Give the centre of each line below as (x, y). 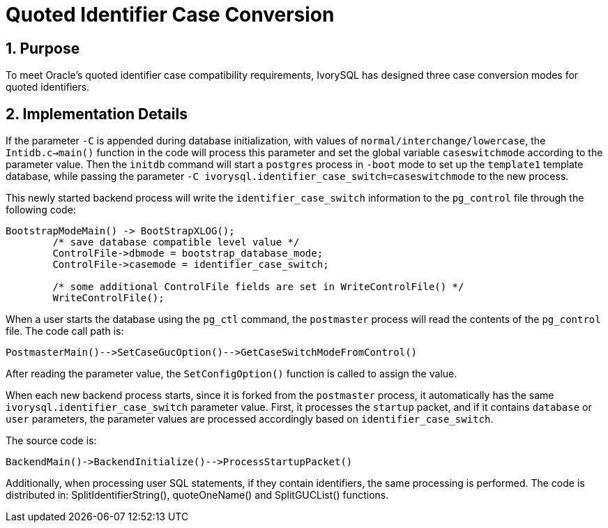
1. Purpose (43, 48)
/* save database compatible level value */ (176, 242)
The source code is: (51, 441)
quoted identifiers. (48, 87)
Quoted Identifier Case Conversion (170, 15)
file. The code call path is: (65, 331)
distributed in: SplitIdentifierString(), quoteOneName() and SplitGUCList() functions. (197, 495)
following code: (41, 210)
